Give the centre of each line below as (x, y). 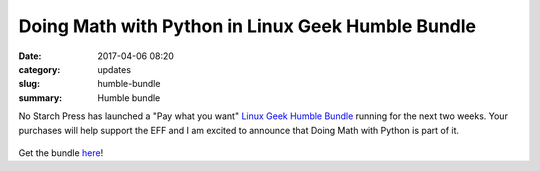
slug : (29, 84)
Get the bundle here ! (61, 152)
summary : (40, 97)
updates (114, 69)
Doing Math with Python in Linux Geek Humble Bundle (247, 26)
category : (39, 69)
